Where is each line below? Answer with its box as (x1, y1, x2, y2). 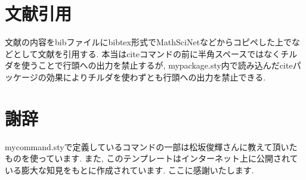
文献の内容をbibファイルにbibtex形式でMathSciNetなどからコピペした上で (5, 36, 292, 48)
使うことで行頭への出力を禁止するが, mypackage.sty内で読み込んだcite (21, 59, 293, 72)
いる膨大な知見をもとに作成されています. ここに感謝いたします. (5, 163, 254, 176)
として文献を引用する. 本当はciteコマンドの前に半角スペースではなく (13, 47, 281, 60)
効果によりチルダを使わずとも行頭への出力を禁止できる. (46, 70, 266, 83)
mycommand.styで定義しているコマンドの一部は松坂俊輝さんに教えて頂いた (5, 140, 298, 153)
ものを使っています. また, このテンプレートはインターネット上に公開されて (5, 152, 298, 165)
